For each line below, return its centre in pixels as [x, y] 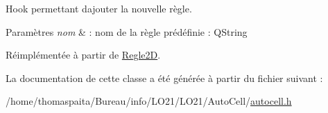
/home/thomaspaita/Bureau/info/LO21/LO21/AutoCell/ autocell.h [149, 101]
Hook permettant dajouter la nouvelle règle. [99, 8]
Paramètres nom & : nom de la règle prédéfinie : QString [127, 31]
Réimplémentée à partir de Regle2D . [83, 55]
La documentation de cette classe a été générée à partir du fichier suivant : [164, 78]
